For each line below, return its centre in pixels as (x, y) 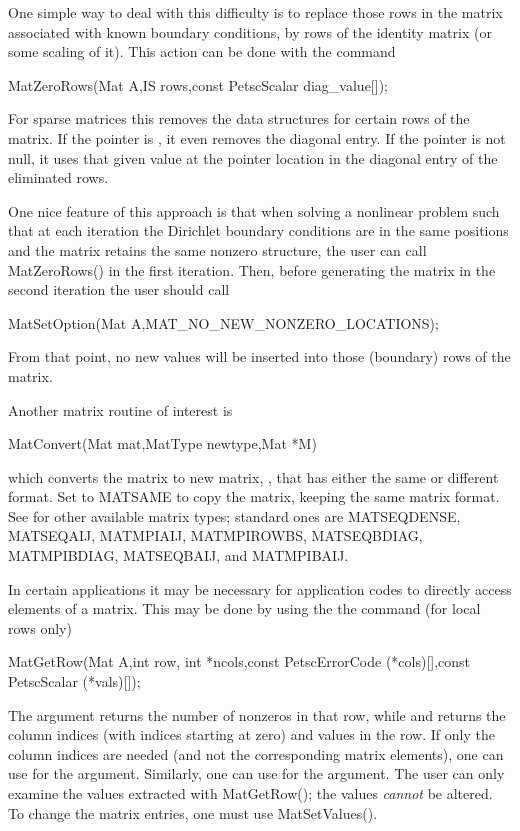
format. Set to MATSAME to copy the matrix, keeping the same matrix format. (254, 496)
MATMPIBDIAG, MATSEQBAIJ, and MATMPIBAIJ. (178, 555)
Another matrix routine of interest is (120, 409)
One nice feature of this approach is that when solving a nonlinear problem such (254, 210)
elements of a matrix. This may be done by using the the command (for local (244, 608)
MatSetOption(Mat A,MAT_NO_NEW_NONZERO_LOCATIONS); (223, 322)
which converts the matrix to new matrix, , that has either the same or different (253, 476)
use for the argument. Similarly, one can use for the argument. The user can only (256, 773)
